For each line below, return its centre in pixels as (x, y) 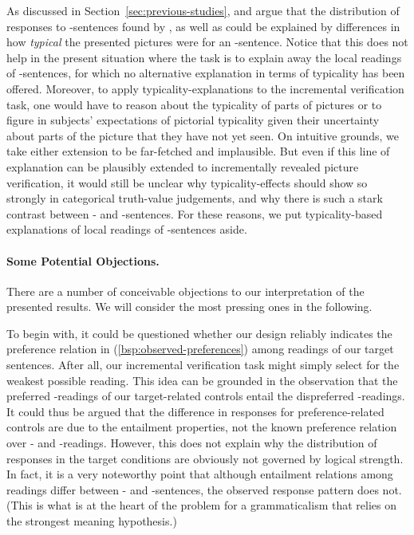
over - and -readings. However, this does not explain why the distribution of (192, 443)
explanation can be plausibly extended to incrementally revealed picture (183, 166)
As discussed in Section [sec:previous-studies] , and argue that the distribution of (203, 10)
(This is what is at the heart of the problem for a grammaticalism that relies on (201, 505)
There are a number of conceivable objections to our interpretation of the (185, 291)
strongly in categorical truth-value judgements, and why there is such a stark (195, 198)
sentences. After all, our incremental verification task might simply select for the (203, 365)
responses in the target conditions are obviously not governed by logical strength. (205, 458)
